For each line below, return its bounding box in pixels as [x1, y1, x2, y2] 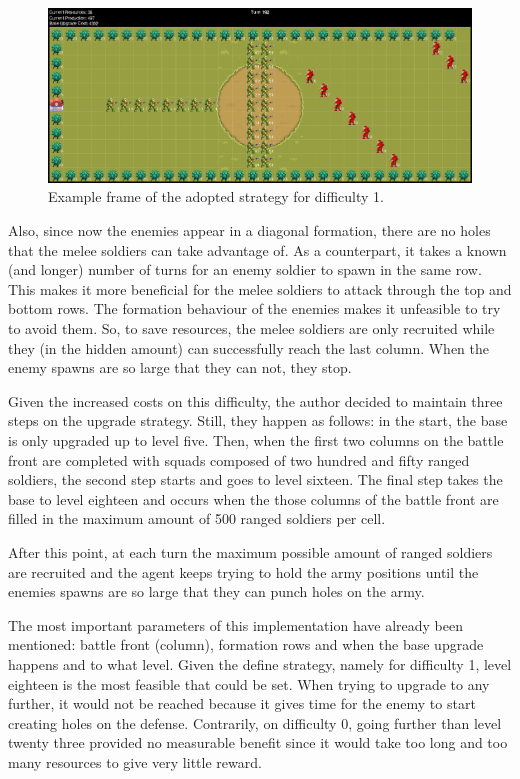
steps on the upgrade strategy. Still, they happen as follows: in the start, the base [8, 410, 508, 431]
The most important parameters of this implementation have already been [8, 614, 463, 635]
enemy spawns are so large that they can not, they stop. [8, 357, 352, 378]
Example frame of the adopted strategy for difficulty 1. [48, 186, 385, 207]
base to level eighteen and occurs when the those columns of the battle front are [8, 488, 499, 509]
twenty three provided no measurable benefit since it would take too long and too [8, 732, 508, 753]
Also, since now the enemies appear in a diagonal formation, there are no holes [8, 220, 491, 241]
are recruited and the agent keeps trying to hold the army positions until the [8, 561, 479, 582]
